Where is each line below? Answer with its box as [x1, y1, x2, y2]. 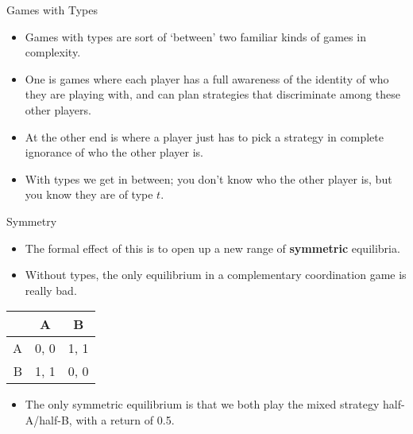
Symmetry [6, 212, 57, 229]
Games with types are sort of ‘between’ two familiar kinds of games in [25, 28, 366, 45]
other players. [25, 101, 91, 118]
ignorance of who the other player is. [25, 144, 203, 161]
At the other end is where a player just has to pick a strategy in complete [25, 128, 384, 145]
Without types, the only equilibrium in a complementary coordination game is [25, 266, 407, 283]
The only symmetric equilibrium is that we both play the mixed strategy [25, 396, 380, 413]
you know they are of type [25, 186, 153, 203]
